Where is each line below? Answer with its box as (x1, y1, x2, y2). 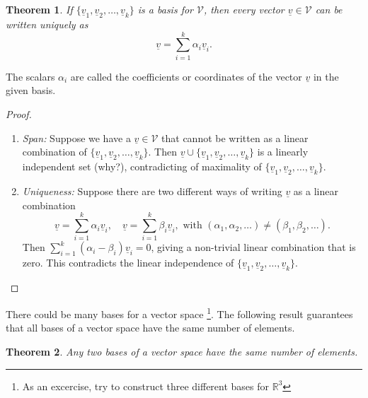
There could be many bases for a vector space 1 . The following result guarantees (6, 305, 353, 321)
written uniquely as (6, 17, 88, 32)
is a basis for (137, 2, 193, 16)
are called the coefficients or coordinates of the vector (70, 69, 302, 83)
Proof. (6, 106, 32, 121)
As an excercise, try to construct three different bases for (22, 378, 270, 393)
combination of (22, 144, 87, 159)
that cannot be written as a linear (161, 130, 309, 145)
